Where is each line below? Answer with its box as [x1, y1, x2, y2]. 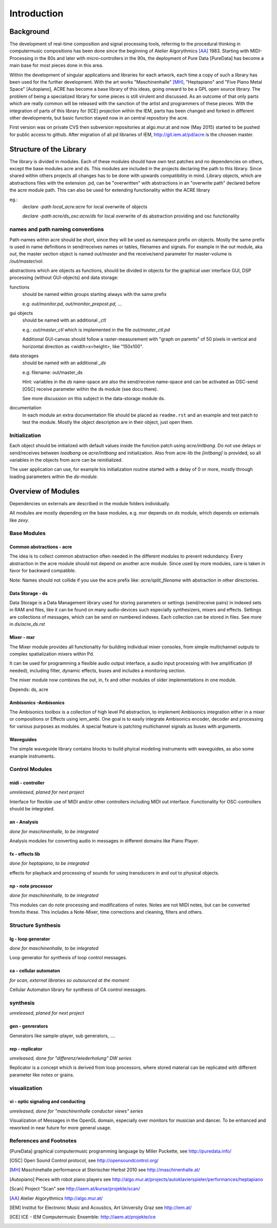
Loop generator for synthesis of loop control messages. [9, 955, 128, 961]
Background [9, 27, 50, 36]
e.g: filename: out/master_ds [22, 369, 83, 375]
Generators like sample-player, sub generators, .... [9, 1033, 115, 1039]
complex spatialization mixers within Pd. [9, 650, 94, 657]
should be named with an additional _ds [22, 360, 106, 366]
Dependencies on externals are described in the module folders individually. [9, 500, 170, 506]
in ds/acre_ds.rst [9, 621, 45, 627]
